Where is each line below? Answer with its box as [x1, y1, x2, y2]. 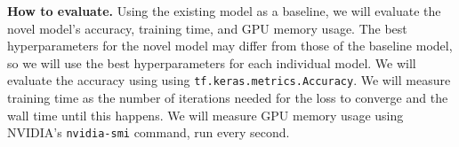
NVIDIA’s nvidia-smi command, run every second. [7, 123, 290, 142]
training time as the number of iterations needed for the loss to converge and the [7, 89, 448, 107]
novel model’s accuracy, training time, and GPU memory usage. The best [7, 19, 407, 37]
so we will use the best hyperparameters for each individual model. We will [7, 53, 416, 72]
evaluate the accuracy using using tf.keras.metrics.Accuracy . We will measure [7, 71, 451, 89]
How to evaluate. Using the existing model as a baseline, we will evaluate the [7, 2, 441, 19]
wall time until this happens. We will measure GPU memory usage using [7, 105, 404, 124]
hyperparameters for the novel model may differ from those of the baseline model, [7, 36, 453, 55]
